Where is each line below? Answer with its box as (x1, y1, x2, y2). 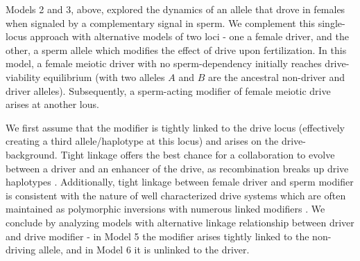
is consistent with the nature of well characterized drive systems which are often (6, 188, 346, 202)
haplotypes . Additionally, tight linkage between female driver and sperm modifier (6, 174, 354, 189)
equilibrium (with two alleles (43, 69, 165, 84)
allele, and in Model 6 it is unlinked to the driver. (38, 242, 250, 257)
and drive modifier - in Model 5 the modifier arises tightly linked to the (6, 228, 309, 243)
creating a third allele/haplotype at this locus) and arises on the (6, 134, 279, 148)
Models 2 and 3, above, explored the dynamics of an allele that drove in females (6, 2, 345, 16)
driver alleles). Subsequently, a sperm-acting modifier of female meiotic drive (6, 83, 331, 98)
